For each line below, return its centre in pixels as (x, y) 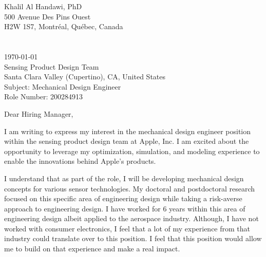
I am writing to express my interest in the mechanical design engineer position (128, 131)
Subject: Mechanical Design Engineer (63, 86)
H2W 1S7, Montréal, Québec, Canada (64, 26)
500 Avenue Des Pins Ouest (47, 16)
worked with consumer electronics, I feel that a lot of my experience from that (127, 228)
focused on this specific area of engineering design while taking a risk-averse (123, 198)
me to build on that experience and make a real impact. (92, 249)
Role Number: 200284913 (44, 97)
